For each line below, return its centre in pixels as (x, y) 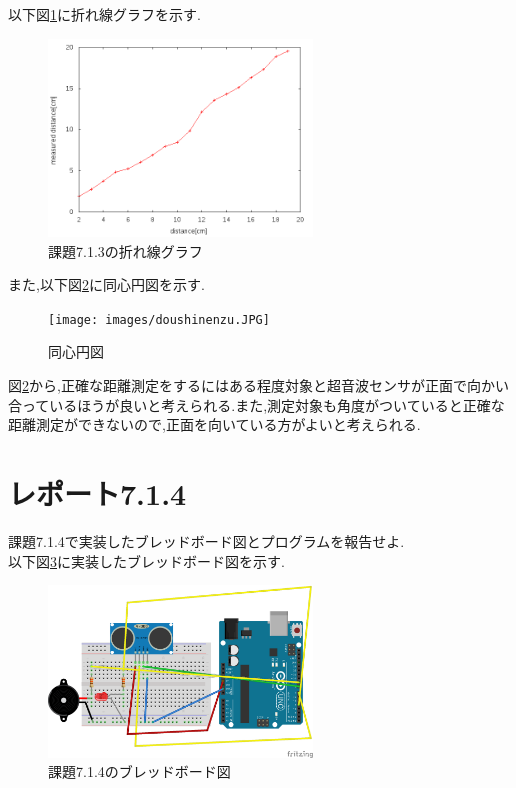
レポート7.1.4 (97, 493)
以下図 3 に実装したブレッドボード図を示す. (146, 560)
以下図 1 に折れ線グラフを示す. (104, 14)
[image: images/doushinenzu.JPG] (159, 319)
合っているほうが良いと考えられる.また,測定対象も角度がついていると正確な (256, 404)
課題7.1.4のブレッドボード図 (139, 771)
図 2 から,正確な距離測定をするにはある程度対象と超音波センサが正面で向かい (258, 385)
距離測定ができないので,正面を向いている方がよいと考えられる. (214, 424)
